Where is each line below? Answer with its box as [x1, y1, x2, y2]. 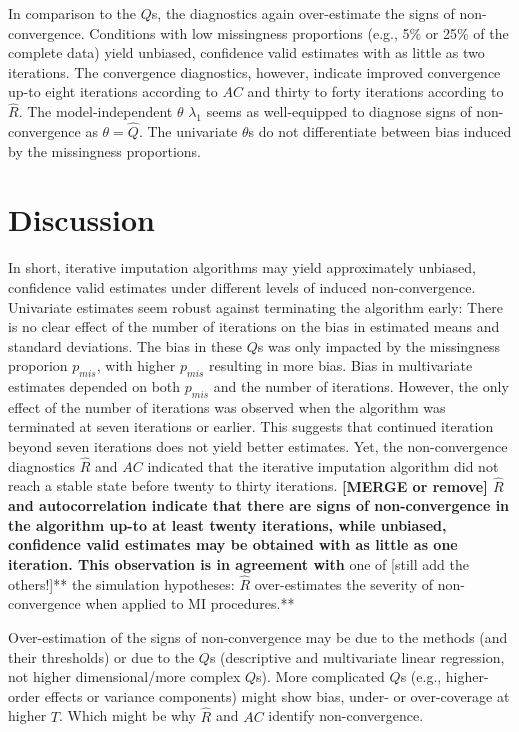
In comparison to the [8, 3, 137, 23]
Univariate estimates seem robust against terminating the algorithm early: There [8, 296, 503, 317]
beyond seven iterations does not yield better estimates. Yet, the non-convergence [8, 436, 508, 457]
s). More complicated [256, 666, 385, 687]
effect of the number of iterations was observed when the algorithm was [8, 396, 446, 417]
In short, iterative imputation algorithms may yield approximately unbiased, [8, 257, 476, 278]
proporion [8, 355, 68, 376]
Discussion [8, 199, 155, 240]
